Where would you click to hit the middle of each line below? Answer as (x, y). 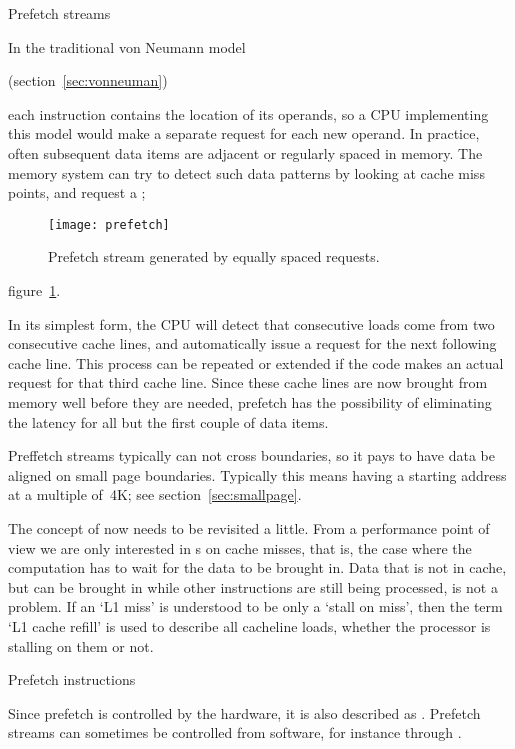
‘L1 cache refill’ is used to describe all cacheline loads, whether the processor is (249, 625)
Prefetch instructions (72, 679)
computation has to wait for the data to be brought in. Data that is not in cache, (257, 567)
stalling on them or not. (81, 645)
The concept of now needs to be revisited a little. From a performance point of (249, 527)
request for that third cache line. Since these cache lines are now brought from (248, 382)
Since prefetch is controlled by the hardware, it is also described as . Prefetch (244, 712)
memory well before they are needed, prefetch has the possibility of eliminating (250, 401)
